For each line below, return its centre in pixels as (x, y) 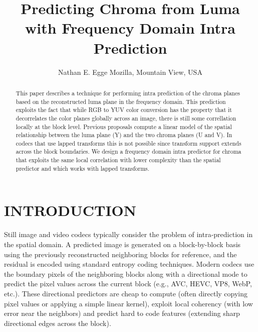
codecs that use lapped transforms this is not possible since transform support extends (128, 143)
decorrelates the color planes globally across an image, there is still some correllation (126, 118)
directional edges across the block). (58, 323)
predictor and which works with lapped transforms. (83, 168)
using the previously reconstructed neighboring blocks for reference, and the (120, 254)
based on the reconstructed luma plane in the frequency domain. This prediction (121, 101)
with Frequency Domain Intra (130, 28)
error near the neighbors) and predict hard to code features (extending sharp (122, 313)
